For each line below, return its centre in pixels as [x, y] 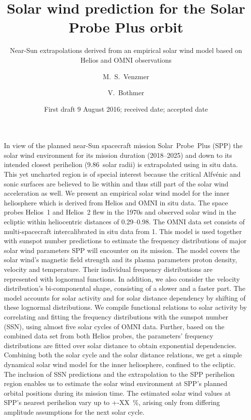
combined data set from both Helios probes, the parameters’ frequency [109, 336]
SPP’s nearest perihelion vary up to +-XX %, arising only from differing [112, 402]
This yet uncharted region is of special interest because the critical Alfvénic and [122, 174]
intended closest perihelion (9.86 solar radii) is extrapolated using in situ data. [121, 164]
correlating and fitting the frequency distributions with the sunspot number [116, 316]
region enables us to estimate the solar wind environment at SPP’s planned [116, 383]
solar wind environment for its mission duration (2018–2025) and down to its [118, 155]
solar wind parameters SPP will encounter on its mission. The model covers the [122, 250]
